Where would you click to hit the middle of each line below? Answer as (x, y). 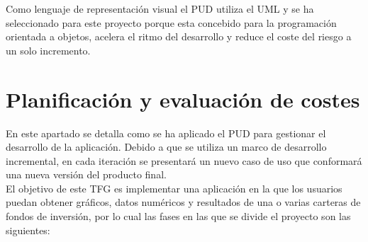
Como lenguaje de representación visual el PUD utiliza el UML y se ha (160, 8)
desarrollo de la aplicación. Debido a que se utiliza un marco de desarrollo (166, 147)
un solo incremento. (48, 50)
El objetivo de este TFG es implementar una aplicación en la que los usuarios (174, 188)
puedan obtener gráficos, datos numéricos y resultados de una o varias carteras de (183, 202)
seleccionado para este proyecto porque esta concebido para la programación (171, 22)
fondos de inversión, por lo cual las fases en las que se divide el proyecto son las (178, 216)
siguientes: (28, 230)
